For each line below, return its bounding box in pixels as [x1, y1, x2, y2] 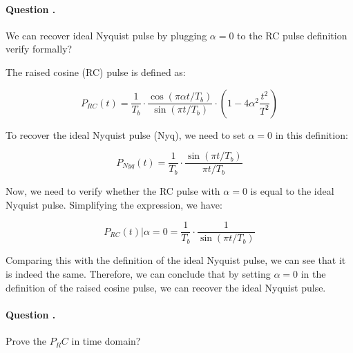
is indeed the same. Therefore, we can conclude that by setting [6, 267, 271, 281]
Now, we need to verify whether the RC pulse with [6, 184, 220, 198]
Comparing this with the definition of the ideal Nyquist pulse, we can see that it [6, 253, 346, 267]
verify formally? [6, 41, 73, 56]
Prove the [6, 334, 46, 348]
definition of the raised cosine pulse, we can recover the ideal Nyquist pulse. [6, 280, 326, 294]
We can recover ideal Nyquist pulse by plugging [6, 28, 207, 42]
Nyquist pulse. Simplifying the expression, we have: [6, 197, 222, 211]
